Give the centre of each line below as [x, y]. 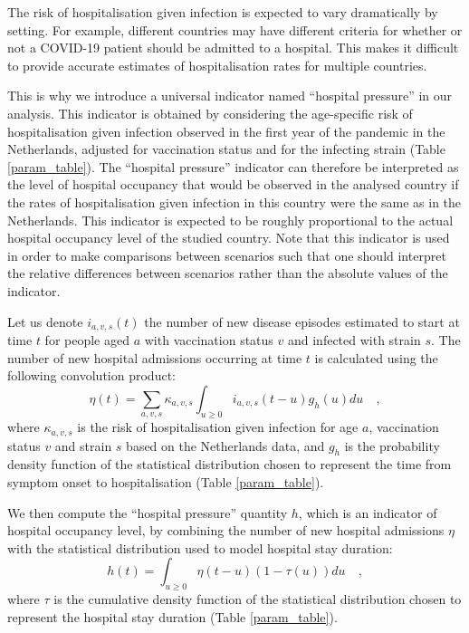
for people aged [87, 339]
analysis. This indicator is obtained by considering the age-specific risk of [210, 113]
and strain [83, 445]
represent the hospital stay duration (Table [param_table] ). [172, 616]
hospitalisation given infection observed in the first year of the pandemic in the [226, 131]
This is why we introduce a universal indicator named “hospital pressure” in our [230, 96]
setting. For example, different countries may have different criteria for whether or [235, 29]
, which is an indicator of [368, 512]
